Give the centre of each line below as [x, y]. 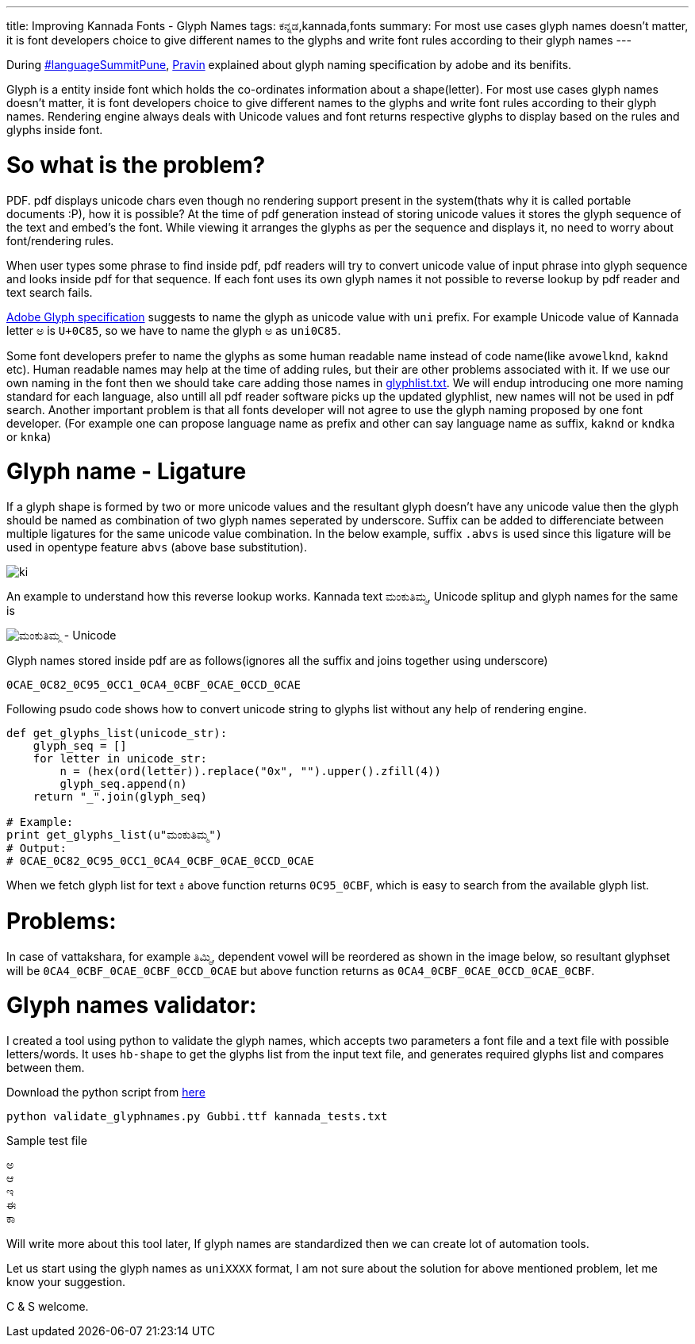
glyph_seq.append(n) [123, 784]
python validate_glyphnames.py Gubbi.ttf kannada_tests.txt [197, 1116]
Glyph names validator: [132, 1006]
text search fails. [50, 292]
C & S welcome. [48, 1306]
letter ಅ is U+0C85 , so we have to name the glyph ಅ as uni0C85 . [174, 330]
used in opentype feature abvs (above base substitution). [157, 547]
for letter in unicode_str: [120, 758]
